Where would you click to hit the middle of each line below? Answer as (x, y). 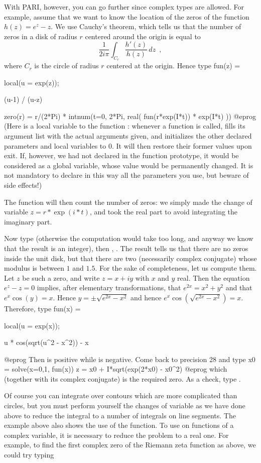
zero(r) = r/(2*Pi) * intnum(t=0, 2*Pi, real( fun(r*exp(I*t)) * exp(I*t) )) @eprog (130, 116)
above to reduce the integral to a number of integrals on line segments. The (120, 415)
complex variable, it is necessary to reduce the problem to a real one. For (116, 435)
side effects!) (23, 185)
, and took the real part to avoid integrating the (164, 212)
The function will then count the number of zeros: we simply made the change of (128, 202)
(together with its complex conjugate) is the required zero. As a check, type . (122, 378)
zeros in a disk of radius (41, 36)
